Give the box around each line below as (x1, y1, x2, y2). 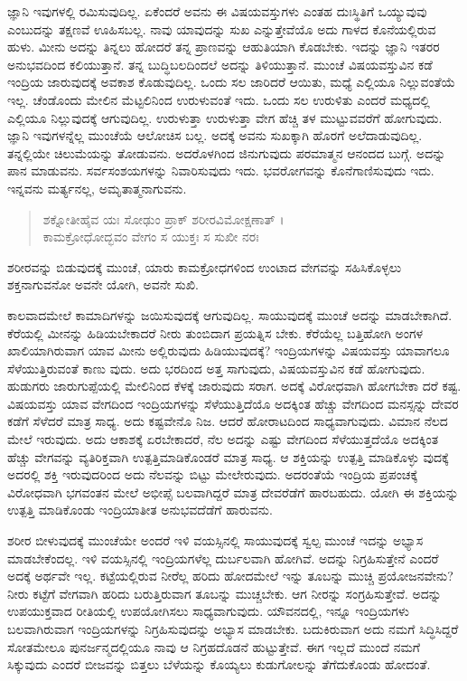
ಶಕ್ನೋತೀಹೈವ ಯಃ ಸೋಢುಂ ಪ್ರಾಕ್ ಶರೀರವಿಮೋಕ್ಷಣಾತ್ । (42, 209, 285, 228)
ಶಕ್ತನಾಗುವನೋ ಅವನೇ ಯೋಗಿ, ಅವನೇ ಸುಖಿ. (7, 275, 199, 294)
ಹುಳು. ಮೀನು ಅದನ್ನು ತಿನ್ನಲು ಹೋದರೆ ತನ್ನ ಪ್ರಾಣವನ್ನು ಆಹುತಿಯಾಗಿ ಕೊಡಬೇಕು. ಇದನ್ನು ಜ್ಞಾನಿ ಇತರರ (7, 37, 440, 56)
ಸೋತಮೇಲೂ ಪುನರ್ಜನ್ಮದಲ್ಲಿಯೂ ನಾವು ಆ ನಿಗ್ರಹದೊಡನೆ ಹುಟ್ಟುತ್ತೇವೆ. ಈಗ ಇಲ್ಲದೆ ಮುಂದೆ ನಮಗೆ (7, 637, 420, 656)
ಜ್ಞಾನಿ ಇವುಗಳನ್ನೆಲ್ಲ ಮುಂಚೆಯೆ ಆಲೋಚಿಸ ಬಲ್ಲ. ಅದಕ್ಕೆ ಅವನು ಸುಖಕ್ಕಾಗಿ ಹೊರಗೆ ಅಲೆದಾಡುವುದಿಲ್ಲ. (7, 126, 423, 145)
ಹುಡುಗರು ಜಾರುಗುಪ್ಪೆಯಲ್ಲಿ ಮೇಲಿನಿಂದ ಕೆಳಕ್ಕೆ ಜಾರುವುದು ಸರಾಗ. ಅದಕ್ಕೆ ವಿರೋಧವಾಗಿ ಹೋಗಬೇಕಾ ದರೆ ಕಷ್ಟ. (7, 376, 462, 395)
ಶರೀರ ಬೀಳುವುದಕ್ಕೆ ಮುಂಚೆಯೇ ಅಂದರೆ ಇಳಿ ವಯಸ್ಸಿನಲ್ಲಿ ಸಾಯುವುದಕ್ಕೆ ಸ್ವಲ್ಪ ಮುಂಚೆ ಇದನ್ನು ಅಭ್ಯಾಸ (7, 531, 424, 550)
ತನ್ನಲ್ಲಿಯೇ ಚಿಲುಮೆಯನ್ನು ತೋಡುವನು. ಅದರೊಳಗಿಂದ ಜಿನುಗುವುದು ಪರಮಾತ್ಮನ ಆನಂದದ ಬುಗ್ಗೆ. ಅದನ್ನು (7, 143, 446, 162)
